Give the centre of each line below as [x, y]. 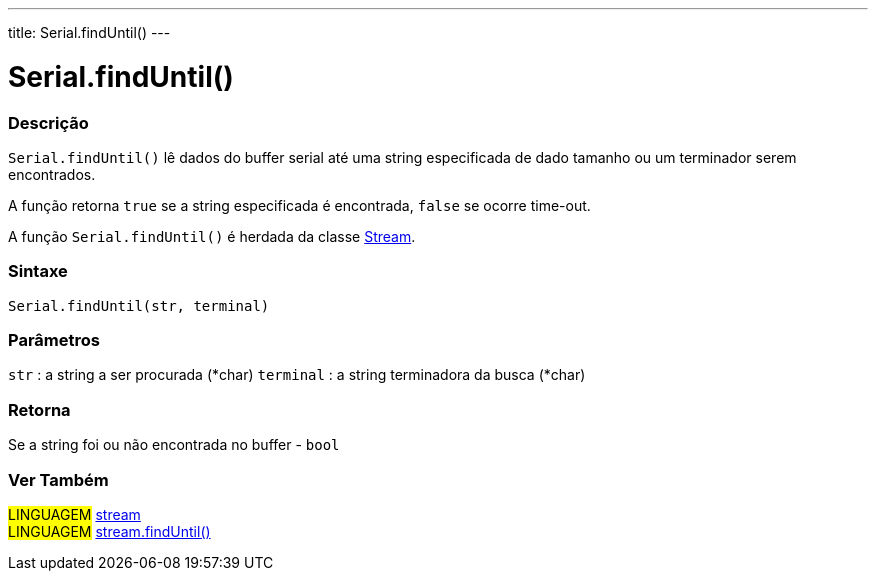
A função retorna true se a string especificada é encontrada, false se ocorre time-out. [299, 205]
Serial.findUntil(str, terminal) [139, 305]
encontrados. [52, 174]
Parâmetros [54, 340]
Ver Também [58, 479]
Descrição [48, 122]
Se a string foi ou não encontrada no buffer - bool [174, 445]
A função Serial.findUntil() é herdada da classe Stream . [212, 236]
